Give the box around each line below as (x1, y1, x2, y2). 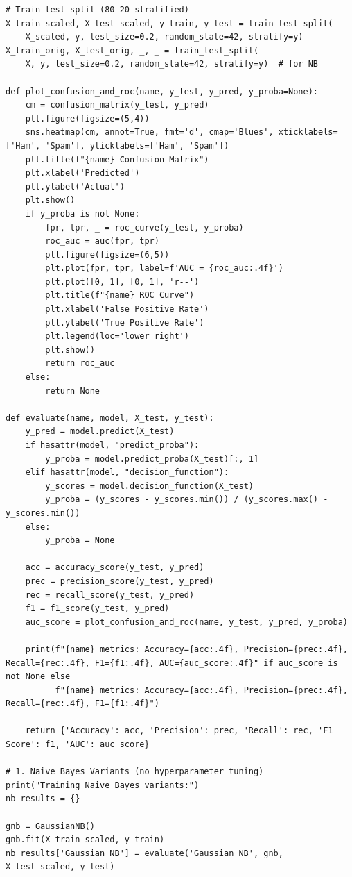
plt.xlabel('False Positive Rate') (45, 304, 209, 315)
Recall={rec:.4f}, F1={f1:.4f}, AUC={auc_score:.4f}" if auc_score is (6, 658, 338, 668)
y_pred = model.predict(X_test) (25, 426, 175, 437)
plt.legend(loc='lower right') (45, 331, 189, 342)
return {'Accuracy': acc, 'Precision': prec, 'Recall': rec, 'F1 (25, 726, 333, 736)
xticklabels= (278, 127, 338, 137)
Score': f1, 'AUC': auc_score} (6, 740, 150, 750)
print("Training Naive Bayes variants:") (6, 780, 200, 790)
